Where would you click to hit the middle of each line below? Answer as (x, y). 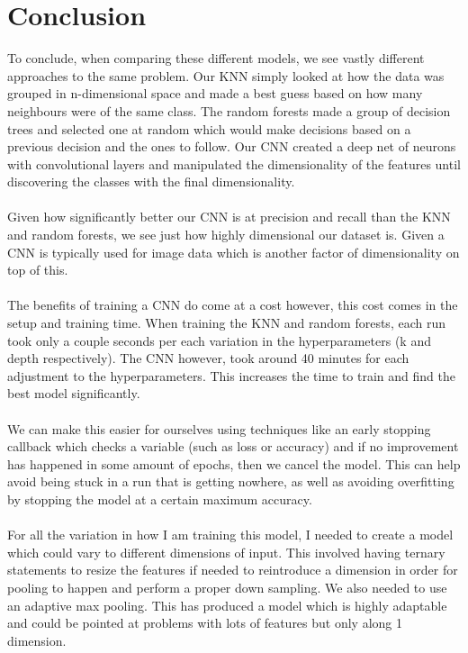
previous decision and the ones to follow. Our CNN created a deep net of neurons (232, 146)
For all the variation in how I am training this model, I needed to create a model (230, 535)
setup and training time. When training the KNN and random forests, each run (226, 323)
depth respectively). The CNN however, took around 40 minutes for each (208, 358)
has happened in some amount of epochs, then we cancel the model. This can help (234, 463)
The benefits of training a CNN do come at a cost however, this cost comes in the (233, 305)
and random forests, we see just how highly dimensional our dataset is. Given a (226, 235)
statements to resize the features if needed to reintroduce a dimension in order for (233, 570)
